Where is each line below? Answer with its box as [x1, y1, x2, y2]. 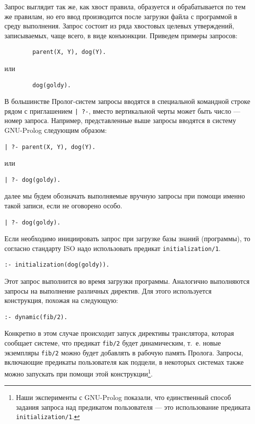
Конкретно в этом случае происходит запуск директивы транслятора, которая [4, 328, 234, 338]
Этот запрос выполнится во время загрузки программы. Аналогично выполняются [4, 276, 250, 286]
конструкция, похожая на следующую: [4, 295, 118, 305]
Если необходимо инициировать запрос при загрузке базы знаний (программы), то [4, 233, 251, 244]
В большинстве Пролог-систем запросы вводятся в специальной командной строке [4, 96, 251, 106]
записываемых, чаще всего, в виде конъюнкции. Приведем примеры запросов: [4, 30, 238, 40]
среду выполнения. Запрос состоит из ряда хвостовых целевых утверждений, [4, 21, 234, 31]
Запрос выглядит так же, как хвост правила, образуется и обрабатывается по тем [4, 1, 246, 11]
